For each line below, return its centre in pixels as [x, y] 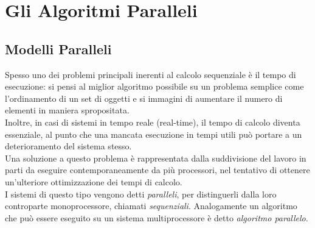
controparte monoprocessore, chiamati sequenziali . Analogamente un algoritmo [151, 206]
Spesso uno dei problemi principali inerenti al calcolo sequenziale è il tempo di [151, 74]
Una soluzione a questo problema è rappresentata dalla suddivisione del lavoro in [156, 158]
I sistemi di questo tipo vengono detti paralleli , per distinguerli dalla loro [141, 194]
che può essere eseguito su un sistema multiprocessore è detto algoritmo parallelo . [157, 217]
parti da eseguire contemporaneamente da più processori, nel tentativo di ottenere [157, 170]
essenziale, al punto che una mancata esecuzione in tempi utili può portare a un [154, 134]
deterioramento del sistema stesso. [68, 146]
